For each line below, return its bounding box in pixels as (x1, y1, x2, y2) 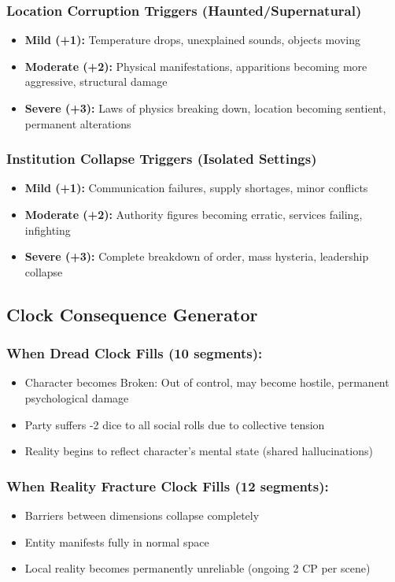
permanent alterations (24, 115, 131, 132)
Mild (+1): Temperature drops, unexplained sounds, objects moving (24, 32, 360, 48)
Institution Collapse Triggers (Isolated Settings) (6, 149, 317, 169)
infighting (24, 221, 71, 238)
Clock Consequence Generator (6, 302, 258, 326)
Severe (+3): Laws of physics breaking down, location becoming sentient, (24, 100, 386, 116)
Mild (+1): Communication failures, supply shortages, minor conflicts (24, 180, 368, 196)
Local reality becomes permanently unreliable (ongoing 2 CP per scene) (24, 560, 371, 576)
